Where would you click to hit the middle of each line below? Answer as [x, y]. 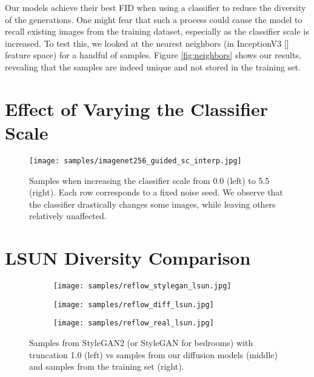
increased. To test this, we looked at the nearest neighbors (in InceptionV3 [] [147, 43]
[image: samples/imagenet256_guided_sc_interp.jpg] [135, 161]
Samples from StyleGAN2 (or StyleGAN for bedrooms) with [141, 342]
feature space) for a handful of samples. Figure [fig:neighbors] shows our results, [153, 55]
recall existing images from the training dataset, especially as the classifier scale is [157, 31]
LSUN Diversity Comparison [128, 258]
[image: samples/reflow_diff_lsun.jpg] [134, 304]
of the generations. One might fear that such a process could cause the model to [154, 19]
